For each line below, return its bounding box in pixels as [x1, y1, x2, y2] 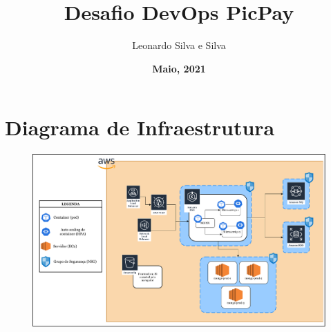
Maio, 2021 [152, 61, 206, 75]
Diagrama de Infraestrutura [5, 113, 275, 141]
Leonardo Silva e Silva [132, 38, 226, 52]
